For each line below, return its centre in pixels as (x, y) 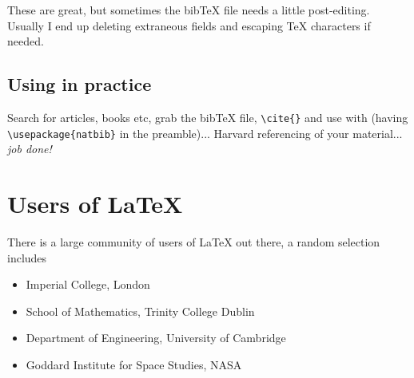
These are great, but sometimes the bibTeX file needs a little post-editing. (189, 10)
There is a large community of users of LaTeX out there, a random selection (194, 242)
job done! (30, 149)
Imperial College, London (88, 284)
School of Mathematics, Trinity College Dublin (140, 311)
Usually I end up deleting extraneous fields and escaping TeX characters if (189, 25)
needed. (26, 41)
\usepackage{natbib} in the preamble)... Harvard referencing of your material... (205, 133)
